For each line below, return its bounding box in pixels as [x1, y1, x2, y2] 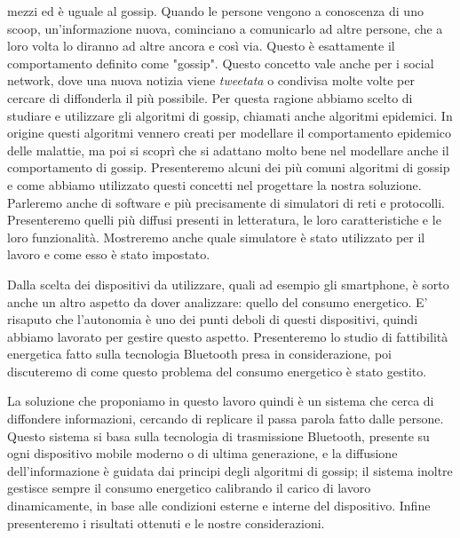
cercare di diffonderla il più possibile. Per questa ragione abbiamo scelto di [7, 88, 413, 107]
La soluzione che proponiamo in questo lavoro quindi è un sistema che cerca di [7, 392, 434, 410]
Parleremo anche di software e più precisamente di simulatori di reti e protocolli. [7, 193, 446, 211]
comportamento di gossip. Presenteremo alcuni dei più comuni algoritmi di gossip [7, 158, 450, 177]
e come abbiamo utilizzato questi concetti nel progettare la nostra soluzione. [7, 175, 422, 194]
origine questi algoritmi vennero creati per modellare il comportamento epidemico [7, 123, 452, 142]
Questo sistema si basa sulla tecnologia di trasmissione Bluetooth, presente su [7, 426, 430, 445]
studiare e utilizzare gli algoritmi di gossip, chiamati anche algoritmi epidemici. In [7, 106, 453, 124]
